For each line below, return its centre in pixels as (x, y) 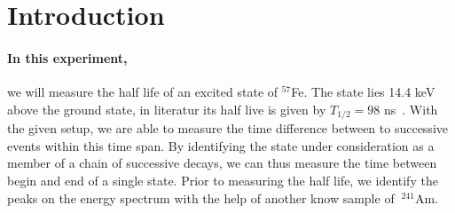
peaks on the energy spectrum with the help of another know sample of (201, 197)
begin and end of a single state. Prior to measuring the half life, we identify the (223, 180)
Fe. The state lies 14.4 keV (363, 92)
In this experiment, (67, 57)
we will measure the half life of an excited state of (143, 92)
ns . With (411, 109)
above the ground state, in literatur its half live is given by (167, 109)
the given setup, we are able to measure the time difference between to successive (227, 128)
